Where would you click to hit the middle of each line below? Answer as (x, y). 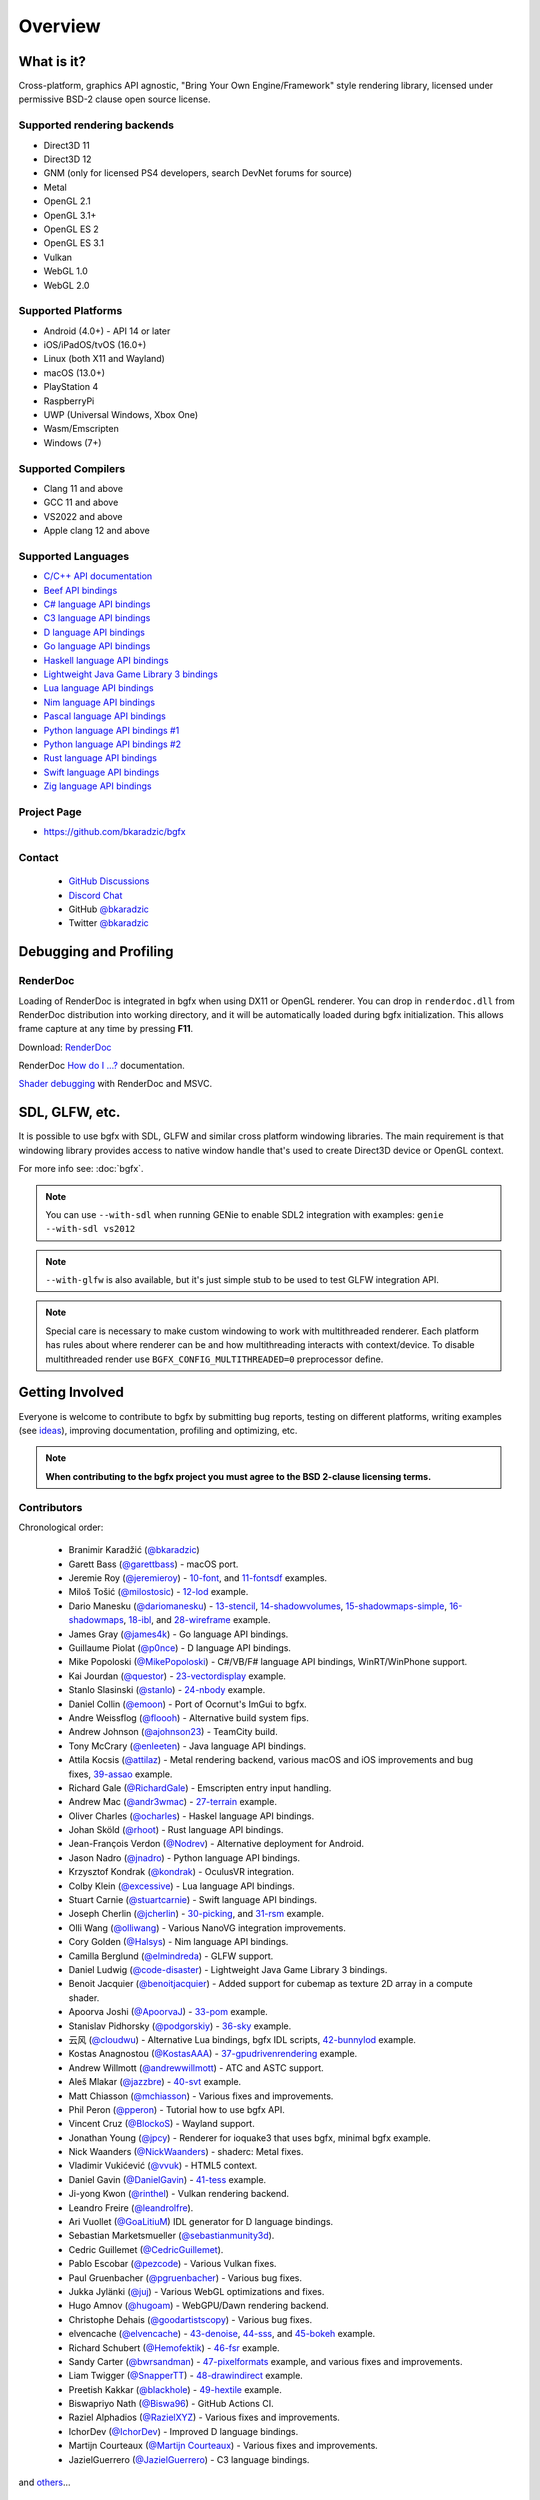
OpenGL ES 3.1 (74, 243)
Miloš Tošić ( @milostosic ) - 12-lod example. (158, 1592)
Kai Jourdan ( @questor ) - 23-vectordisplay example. (177, 1676)
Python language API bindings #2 (112, 744)
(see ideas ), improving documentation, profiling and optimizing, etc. (158, 1430)
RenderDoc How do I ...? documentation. (101, 1066)
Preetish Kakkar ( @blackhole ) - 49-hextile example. (175, 2389)
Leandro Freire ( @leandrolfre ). (131, 2207)
